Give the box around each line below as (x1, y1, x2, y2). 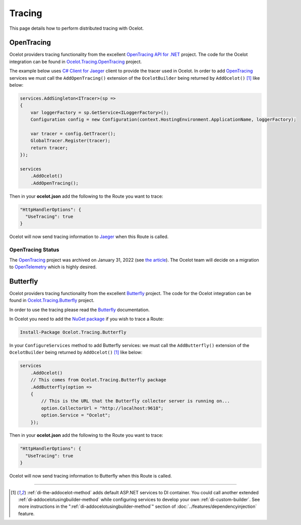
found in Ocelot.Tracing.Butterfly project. (9, 298, 95, 304)
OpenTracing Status (9, 246, 59, 253)
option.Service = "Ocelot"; (41, 413, 111, 418)
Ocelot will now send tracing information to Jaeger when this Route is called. (9, 234, 169, 240)
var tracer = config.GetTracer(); (30, 131, 116, 136)
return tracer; (30, 145, 68, 151)
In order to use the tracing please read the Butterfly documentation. (9, 307, 150, 313)
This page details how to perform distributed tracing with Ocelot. (9, 25, 144, 31)
